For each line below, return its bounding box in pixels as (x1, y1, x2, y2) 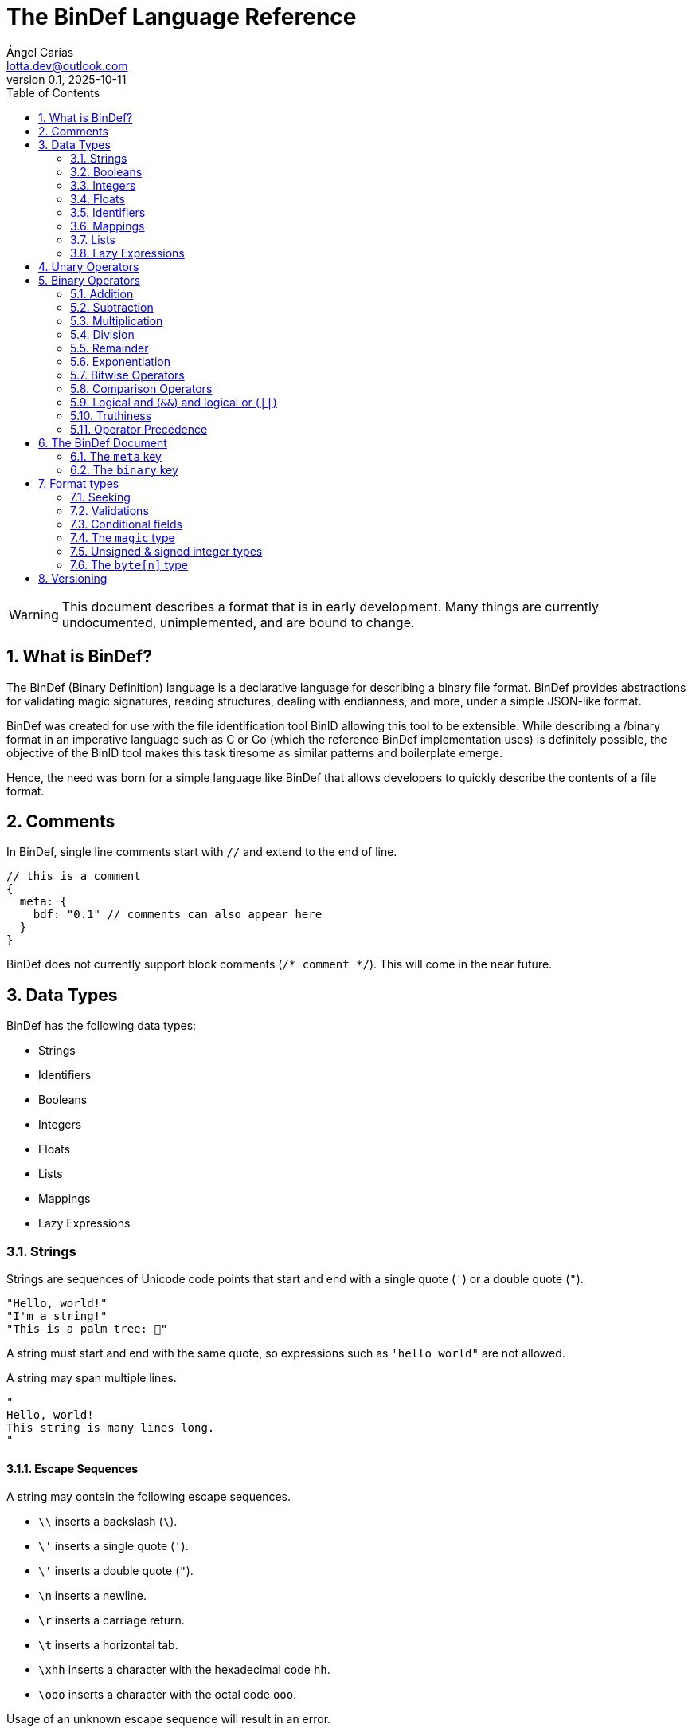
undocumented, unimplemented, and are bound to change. (61, 614, 415, 630)
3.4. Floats (70, 191, 125, 206)
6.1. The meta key (70, 449, 162, 463)
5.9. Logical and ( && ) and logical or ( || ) (70, 395, 277, 409)
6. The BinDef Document (38, 435, 167, 450)
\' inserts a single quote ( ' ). (38, 1539, 189, 1553)
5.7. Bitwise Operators (70, 367, 185, 382)
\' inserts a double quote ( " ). (38, 1564, 194, 1578)
